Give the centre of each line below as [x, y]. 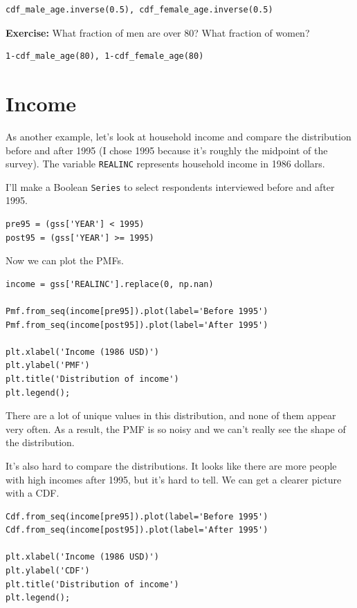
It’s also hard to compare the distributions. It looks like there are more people [171, 465]
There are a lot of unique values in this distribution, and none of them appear [171, 415]
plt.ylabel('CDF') [48, 571]
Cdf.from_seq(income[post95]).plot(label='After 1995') [137, 530]
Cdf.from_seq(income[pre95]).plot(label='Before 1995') [137, 516]
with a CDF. [33, 493]
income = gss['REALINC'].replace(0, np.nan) [110, 284]
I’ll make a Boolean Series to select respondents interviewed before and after [170, 186]
